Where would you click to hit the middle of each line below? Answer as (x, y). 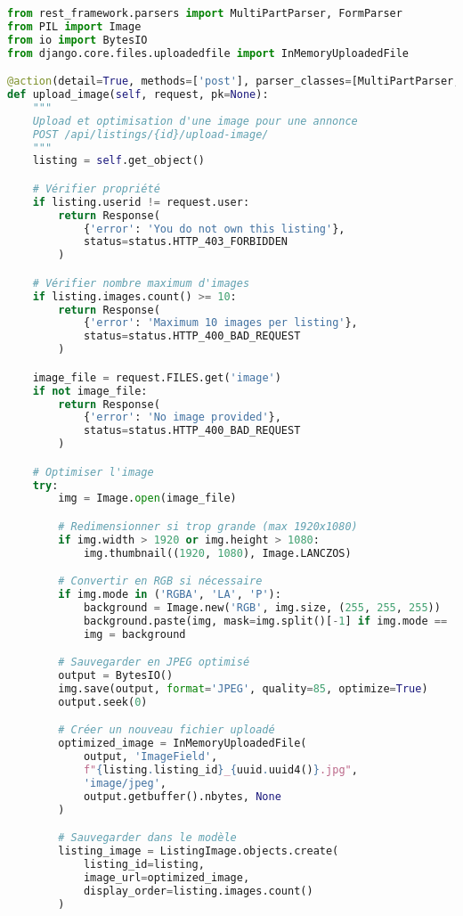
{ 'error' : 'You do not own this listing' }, (214, 229)
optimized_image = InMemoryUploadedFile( (183, 744)
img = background (134, 634)
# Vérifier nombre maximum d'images (141, 283)
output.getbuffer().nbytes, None (182, 796)
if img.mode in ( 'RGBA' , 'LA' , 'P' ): (170, 595)
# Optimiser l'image (93, 472)
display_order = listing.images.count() (198, 891)
